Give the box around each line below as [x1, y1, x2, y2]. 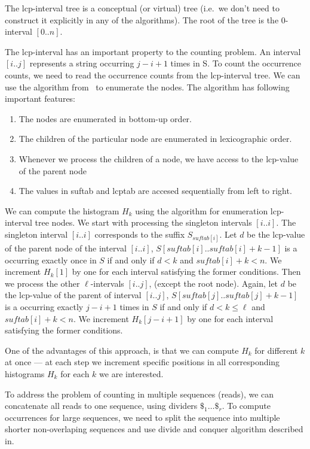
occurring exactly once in [5, 253, 97, 266]
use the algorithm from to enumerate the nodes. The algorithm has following [5, 80, 290, 93]
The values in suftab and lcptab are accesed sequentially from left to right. [19, 184, 292, 197]
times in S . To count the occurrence [170, 57, 301, 69]
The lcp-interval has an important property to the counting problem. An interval [5, 45, 301, 57]
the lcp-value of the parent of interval [5, 289, 142, 301]
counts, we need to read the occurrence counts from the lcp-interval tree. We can [5, 68, 300, 81]
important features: [5, 92, 76, 105]
